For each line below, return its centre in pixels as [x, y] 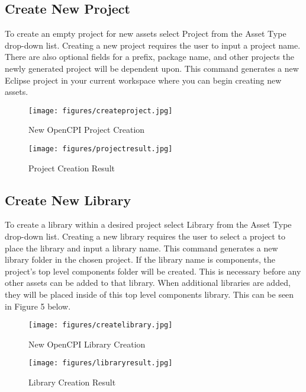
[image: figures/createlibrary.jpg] [101, 325]
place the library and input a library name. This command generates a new [141, 248]
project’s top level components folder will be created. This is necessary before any [153, 271]
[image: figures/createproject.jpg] [101, 111]
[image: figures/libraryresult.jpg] [101, 363]
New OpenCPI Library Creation [87, 344]
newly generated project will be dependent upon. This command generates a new [152, 68]
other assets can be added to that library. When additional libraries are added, [148, 283]
